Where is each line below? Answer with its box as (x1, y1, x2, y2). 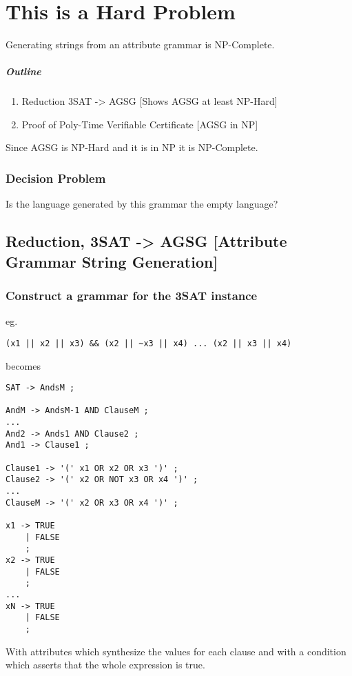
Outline (6, 64, 41, 79)
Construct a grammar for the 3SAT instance (6, 286, 258, 304)
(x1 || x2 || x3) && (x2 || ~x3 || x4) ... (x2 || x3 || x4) (6, 338, 292, 348)
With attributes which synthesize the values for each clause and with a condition (6, 644, 346, 658)
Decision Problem (6, 169, 106, 186)
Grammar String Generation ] (6, 250, 218, 272)
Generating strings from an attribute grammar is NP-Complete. (6, 37, 275, 52)
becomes (6, 358, 41, 372)
